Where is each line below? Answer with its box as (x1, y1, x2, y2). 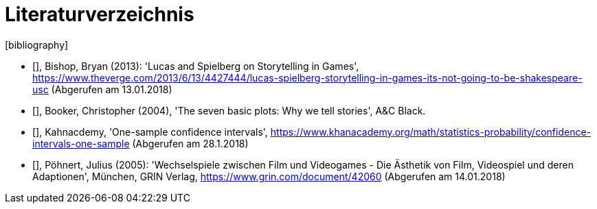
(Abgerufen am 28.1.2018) (132, 137, 249, 149)
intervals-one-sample (32, 137, 130, 149)
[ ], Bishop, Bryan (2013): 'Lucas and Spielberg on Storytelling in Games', (32, 60, 359, 72)
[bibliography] (5, 38, 69, 51)
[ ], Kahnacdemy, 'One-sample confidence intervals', (32, 125, 268, 138)
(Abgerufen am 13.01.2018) (51, 83, 172, 95)
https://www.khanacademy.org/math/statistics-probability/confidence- (270, 125, 592, 138)
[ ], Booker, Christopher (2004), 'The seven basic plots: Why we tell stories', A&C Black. (32, 104, 426, 116)
